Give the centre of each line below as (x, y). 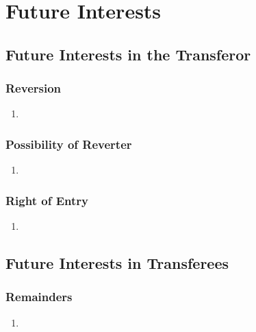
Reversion (34, 88)
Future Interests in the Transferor (128, 54)
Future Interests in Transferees (117, 262)
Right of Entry (47, 200)
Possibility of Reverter (69, 144)
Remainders (39, 297)
